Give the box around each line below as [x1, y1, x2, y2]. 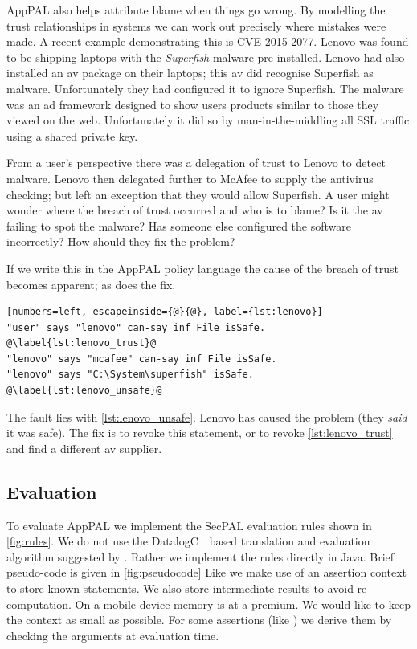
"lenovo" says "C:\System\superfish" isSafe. [6, 369, 254, 381]
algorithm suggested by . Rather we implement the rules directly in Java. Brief [6, 548, 395, 565]
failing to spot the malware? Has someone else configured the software [6, 217, 352, 234]
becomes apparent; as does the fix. [6, 276, 176, 292]
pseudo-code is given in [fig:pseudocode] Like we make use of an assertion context [6, 564, 407, 581]
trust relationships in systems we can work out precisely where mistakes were [6, 17, 386, 34]
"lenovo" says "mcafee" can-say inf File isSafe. [6, 353, 277, 365]
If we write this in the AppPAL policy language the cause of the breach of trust [6, 259, 399, 276]
